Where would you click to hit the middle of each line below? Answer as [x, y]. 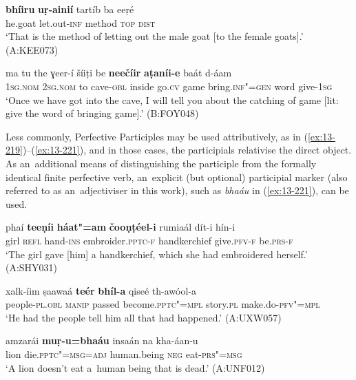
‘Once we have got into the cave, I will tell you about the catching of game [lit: [172, 99]
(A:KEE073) [32, 49]
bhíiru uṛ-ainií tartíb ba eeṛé [70, 9]
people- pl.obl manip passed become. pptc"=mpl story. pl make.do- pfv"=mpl [163, 304]
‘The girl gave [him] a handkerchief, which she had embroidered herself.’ [157, 254]
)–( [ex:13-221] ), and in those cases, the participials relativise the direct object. [187, 150]
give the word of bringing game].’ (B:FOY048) [102, 113]
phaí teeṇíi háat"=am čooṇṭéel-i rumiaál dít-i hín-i [121, 227]
